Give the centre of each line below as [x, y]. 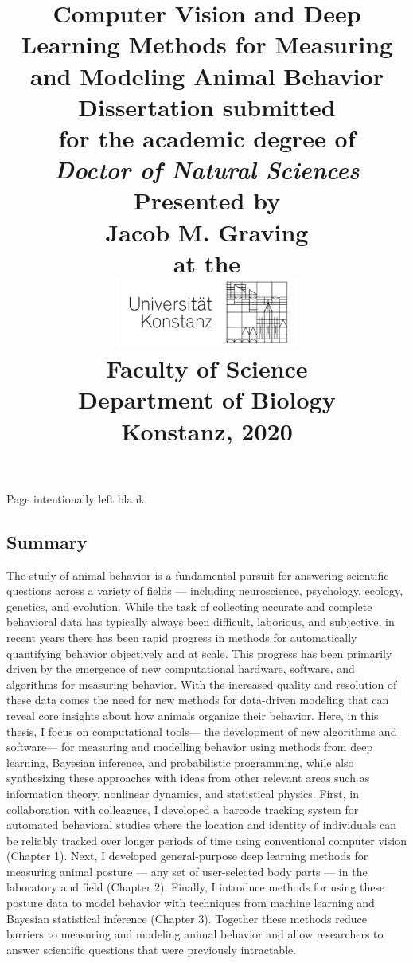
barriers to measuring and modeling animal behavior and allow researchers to [195, 934]
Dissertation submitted [207, 106]
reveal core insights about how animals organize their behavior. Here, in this [193, 715]
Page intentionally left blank [76, 498]
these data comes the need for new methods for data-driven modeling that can [198, 700]
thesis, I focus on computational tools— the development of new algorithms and [202, 731]
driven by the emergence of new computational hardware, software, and [181, 669]
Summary [47, 541]
